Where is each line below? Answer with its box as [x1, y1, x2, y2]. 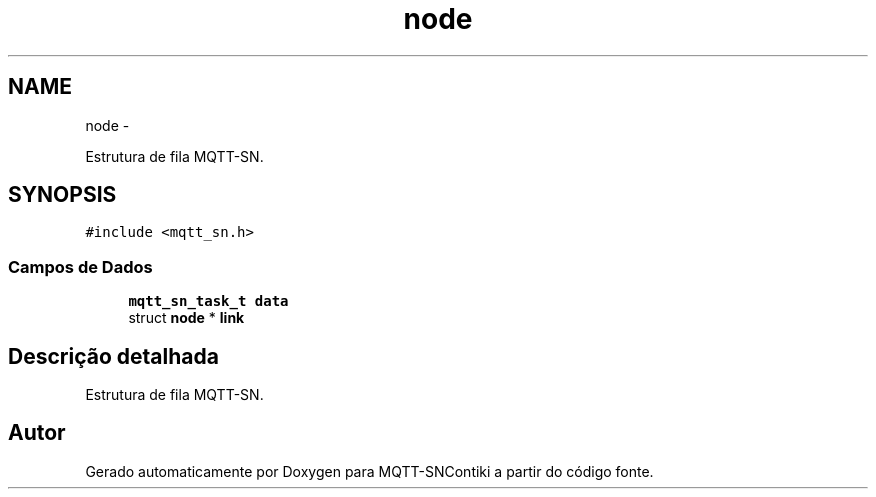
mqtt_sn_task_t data [128, 293, 289, 310]
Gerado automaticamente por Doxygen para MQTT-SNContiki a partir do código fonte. [85, 462, 654, 480]
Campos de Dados [8, 256, 153, 277]
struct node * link [128, 309, 245, 327]
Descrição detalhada [8, 343, 219, 369]
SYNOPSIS [8, 182, 117, 208]
